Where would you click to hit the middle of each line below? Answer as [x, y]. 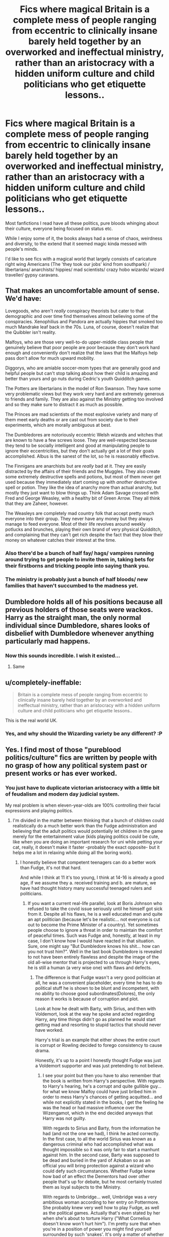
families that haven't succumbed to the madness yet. [72, 585]
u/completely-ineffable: [43, 682]
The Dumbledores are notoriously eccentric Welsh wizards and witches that [84, 434]
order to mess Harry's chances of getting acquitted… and [102, 1097]
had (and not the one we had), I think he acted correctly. [101, 1133]
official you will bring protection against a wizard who [98, 1165]
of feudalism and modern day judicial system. [62, 794]
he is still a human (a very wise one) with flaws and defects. [90, 968]
